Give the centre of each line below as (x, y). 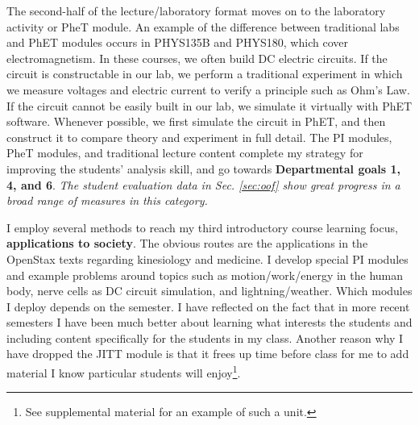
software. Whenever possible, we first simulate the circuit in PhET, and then (196, 121)
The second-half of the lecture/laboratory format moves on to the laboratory (196, 10)
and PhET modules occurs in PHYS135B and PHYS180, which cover (177, 42)
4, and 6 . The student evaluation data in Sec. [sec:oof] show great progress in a (203, 184)
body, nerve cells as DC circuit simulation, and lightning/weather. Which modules (209, 291)
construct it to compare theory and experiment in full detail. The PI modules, (199, 137)
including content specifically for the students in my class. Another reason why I (205, 337)
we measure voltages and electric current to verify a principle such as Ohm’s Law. (208, 89)
